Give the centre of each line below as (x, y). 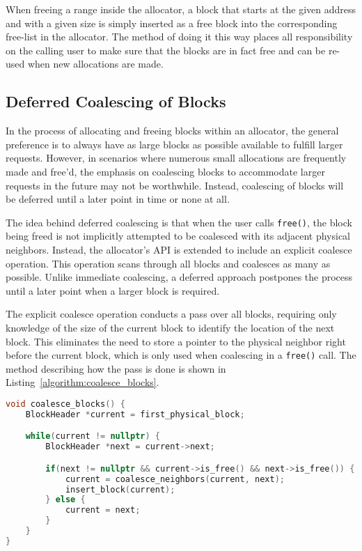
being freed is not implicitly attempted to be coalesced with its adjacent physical (178, 236)
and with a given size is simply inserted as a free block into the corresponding (172, 23)
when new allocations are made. (95, 64)
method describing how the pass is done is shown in (116, 368)
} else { (65, 500)
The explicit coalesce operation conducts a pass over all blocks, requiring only (171, 314)
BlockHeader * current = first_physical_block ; (135, 414)
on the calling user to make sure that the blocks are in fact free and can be (166, 50)
